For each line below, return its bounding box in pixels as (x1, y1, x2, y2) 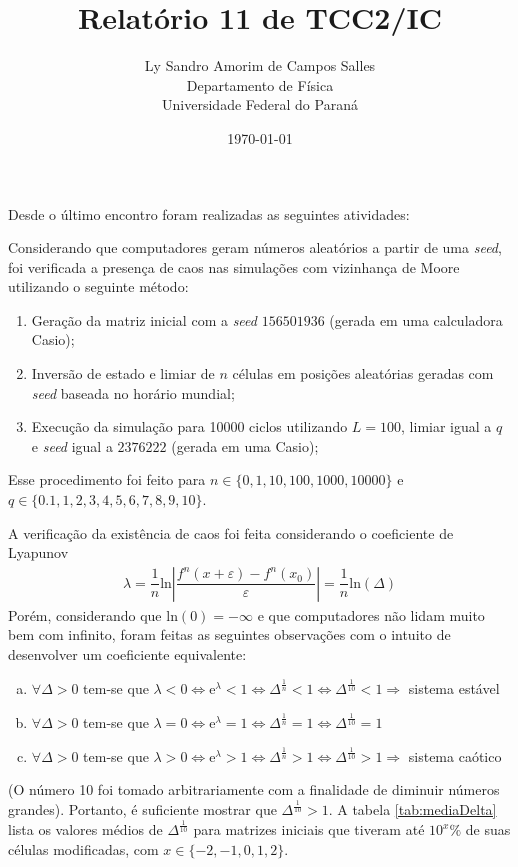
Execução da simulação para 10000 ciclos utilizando (31, 416, 348, 437)
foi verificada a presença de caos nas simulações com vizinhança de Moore (8, 256, 460, 277)
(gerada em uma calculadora (329, 309, 503, 330)
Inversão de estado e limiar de (31, 363, 215, 384)
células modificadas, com (8, 838, 159, 859)
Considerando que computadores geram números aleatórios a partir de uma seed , (8, 237, 502, 258)
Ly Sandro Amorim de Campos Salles (144, 55, 376, 76)
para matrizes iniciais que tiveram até (193, 819, 425, 840)
